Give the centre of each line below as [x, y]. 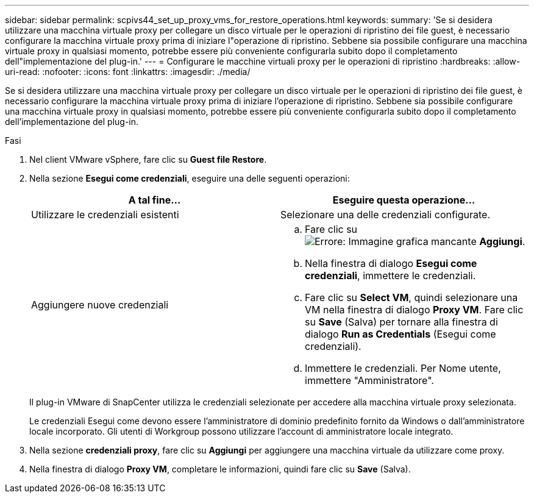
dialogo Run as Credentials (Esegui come [400, 334]
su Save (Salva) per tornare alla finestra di [401, 322]
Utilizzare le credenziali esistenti [105, 215]
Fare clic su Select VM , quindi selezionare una [411, 297]
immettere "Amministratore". [369, 380]
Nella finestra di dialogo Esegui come [391, 263]
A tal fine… [155, 200]
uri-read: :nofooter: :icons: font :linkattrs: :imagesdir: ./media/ [128, 72]
